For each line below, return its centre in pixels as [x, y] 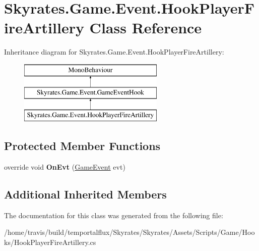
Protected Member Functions [82, 146]
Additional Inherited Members [85, 194]
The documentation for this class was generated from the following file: [114, 215]
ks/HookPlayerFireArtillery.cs [50, 242]
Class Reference [146, 28]
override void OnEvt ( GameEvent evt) [65, 167]
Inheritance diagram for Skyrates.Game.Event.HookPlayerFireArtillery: [114, 52]
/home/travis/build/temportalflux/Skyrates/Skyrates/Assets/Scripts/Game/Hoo [129, 232]
